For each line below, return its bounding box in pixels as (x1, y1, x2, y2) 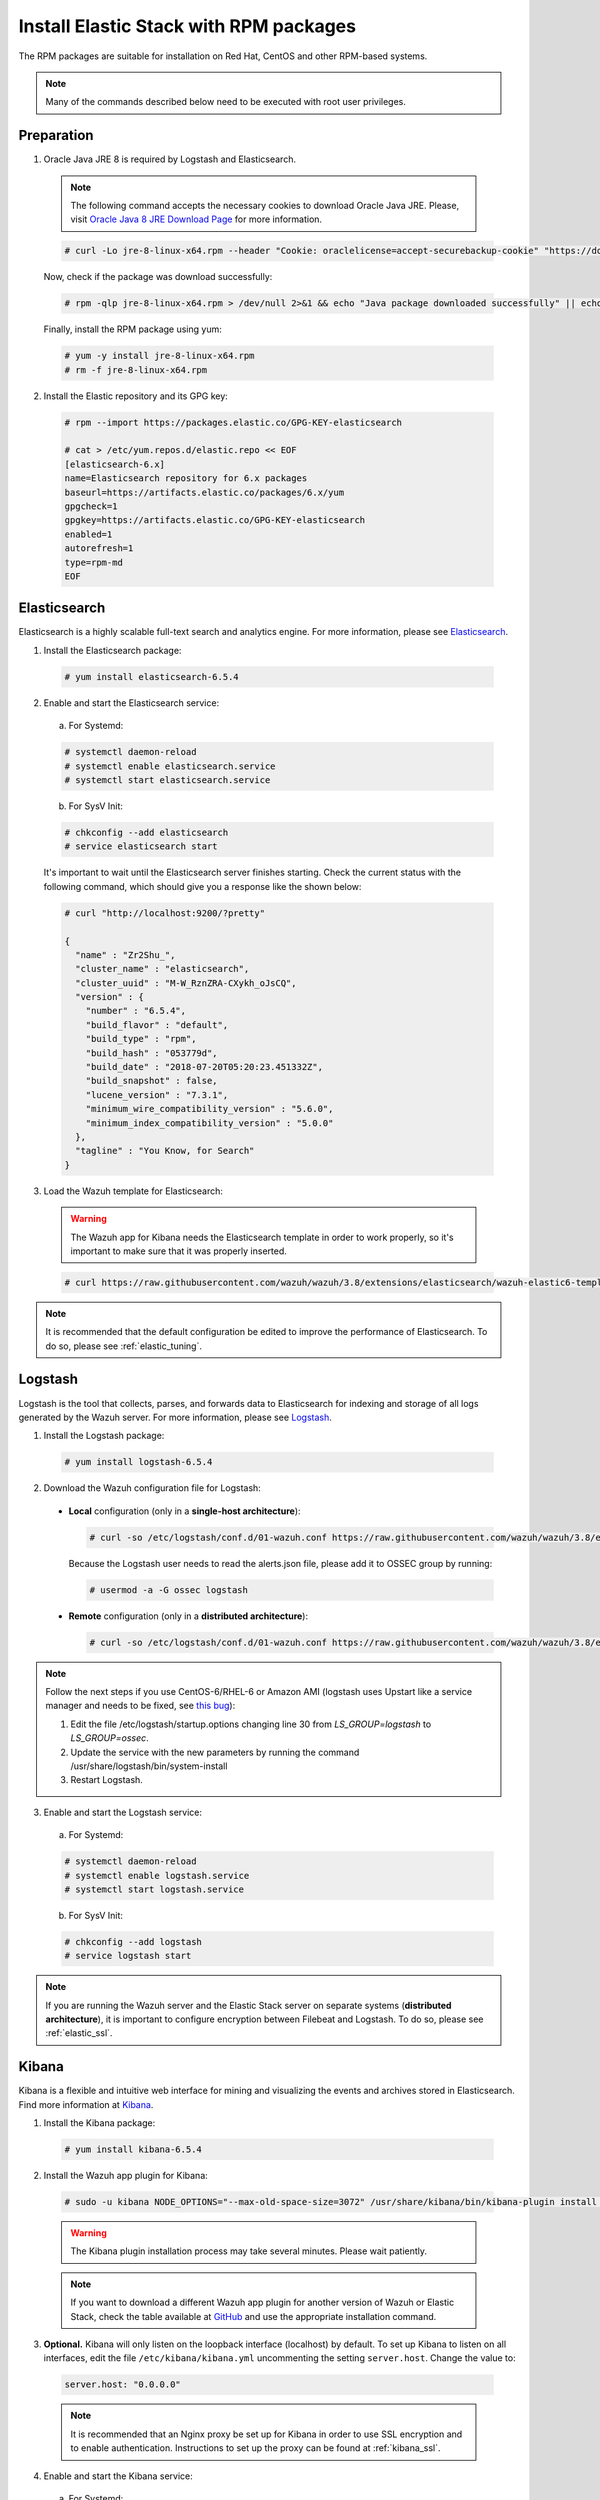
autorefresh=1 (64, 543, 134, 554)
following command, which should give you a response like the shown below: (43, 880, 362, 892)
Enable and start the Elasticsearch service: (43, 696, 220, 709)
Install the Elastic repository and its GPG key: (43, 390, 229, 402)
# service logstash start (64, 1950, 192, 1962)
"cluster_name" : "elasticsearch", (75, 963, 250, 975)
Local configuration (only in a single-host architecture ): (68, 1505, 301, 1517)
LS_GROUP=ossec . (70, 1732, 149, 1744)
